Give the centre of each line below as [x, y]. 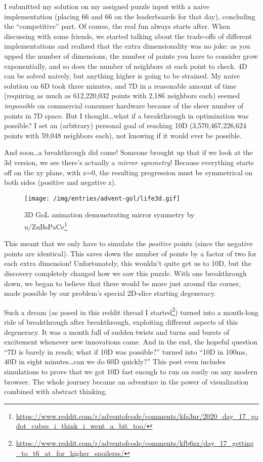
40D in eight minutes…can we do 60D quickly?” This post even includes [115, 361]
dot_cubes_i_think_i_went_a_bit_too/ [81, 426]
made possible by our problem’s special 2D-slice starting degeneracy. [110, 293]
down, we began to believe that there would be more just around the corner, [123, 283]
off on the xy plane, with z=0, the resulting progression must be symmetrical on [128, 172]
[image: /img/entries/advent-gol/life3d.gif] [102, 198]
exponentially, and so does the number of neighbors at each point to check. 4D [126, 66]
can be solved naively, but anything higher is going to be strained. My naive [122, 76]
